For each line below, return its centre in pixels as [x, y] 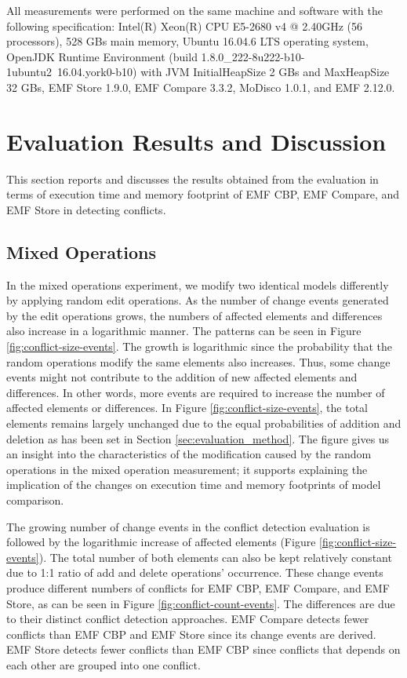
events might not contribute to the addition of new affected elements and [182, 377]
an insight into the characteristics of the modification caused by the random [189, 454]
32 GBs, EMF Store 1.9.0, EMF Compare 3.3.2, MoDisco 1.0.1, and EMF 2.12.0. [201, 87]
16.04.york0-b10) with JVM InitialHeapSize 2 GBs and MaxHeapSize [223, 72]
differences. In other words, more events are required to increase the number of [196, 392]
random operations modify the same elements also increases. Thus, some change [198, 361]
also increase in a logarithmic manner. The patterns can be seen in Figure [184, 331]
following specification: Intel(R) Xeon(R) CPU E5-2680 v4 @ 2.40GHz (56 [185, 26]
